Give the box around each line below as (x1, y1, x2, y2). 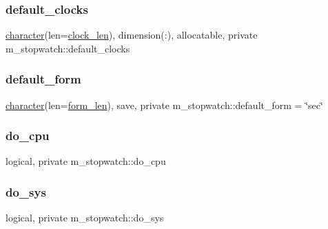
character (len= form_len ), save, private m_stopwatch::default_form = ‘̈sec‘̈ (6, 97, 323, 112)
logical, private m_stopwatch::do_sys (6, 210, 164, 225)
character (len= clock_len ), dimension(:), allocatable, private (6, 28, 258, 42)
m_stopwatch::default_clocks (6, 41, 130, 55)
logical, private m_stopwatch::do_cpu (6, 154, 166, 168)
